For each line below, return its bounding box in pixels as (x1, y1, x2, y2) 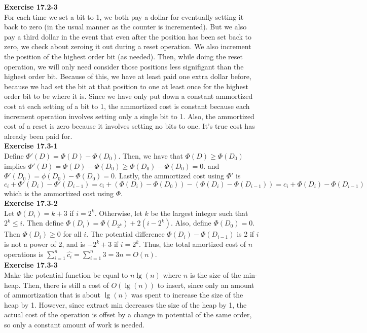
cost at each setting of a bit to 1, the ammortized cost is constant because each (4, 100, 250, 111)
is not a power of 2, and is (4, 239, 85, 249)
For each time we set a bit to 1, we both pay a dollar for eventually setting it (4, 11, 244, 22)
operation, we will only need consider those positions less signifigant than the (4, 61, 244, 71)
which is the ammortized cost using (4, 188, 114, 198)
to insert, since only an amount (157, 279, 254, 290)
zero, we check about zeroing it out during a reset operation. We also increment (4, 41, 251, 52)
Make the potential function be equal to (4, 270, 128, 280)
